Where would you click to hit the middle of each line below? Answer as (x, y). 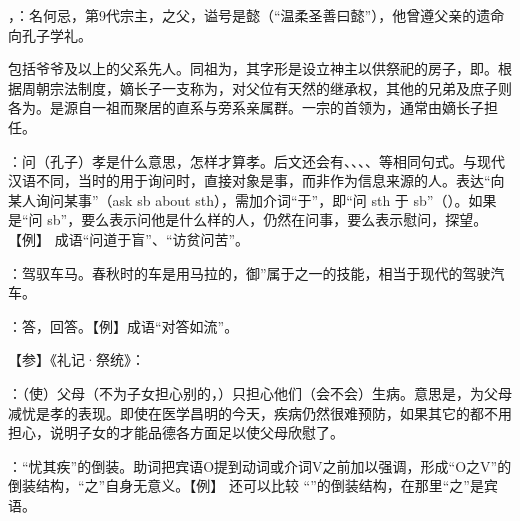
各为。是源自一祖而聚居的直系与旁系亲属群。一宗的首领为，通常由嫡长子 (246, 107)
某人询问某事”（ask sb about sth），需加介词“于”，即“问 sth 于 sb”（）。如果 (252, 199)
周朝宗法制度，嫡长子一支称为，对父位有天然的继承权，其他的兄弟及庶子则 (266, 87)
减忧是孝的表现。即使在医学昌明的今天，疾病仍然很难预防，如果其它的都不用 (260, 412)
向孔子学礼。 (50, 34)
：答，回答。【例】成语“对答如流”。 (123, 325)
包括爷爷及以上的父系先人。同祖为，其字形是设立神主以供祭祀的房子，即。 (253, 68)
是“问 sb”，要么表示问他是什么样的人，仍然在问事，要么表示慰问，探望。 (248, 219)
